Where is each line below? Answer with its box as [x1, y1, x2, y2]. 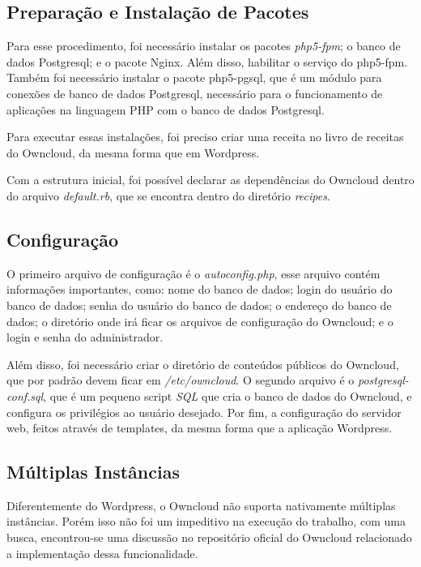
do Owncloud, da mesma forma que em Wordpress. [6, 144, 260, 161]
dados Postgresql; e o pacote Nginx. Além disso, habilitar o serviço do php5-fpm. [6, 53, 408, 70]
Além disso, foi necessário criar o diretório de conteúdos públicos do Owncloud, [6, 355, 399, 372]
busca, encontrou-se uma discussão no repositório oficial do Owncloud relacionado [6, 529, 412, 546]
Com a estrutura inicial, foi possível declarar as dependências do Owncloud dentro [6, 171, 415, 188]
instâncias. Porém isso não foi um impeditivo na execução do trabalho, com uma [6, 513, 406, 530]
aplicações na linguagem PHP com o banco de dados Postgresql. [6, 101, 325, 118]
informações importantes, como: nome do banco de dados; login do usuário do [6, 281, 393, 298]
